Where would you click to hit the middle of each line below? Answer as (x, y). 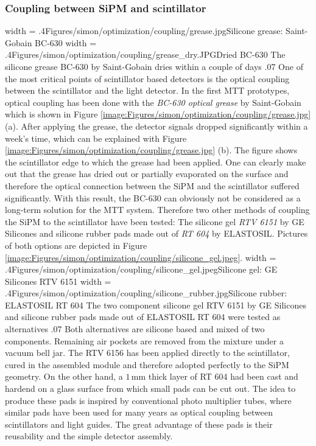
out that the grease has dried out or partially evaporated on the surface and (147, 174)
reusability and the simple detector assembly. (89, 436)
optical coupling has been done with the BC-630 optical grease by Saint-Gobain (153, 102)
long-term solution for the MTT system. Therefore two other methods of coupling (157, 210)
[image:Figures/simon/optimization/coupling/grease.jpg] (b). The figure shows (151, 150)
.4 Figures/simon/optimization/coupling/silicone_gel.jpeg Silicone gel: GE (141, 269)
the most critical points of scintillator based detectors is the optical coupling (147, 78)
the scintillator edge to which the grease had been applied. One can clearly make (156, 162)
